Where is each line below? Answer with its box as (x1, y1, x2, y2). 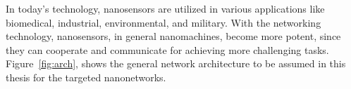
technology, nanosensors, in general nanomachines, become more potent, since (6, 29, 341, 43)
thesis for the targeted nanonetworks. (6, 69, 166, 84)
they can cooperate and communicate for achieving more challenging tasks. (6, 42, 329, 57)
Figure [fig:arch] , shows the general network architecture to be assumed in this (6, 56, 346, 71)
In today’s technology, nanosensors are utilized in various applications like (6, 1, 325, 15)
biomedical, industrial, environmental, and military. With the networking (6, 15, 321, 29)
